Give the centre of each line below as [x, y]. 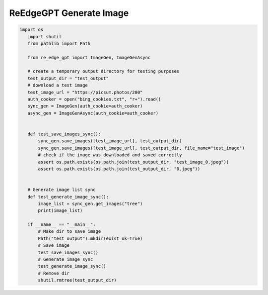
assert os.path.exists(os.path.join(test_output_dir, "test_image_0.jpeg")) [134, 162]
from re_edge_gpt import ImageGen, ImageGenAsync [89, 57]
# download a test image [58, 85]
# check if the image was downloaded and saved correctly [110, 155]
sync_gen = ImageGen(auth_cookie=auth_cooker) [85, 106]
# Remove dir [54, 273]
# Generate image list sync [62, 190]
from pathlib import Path [59, 43]
